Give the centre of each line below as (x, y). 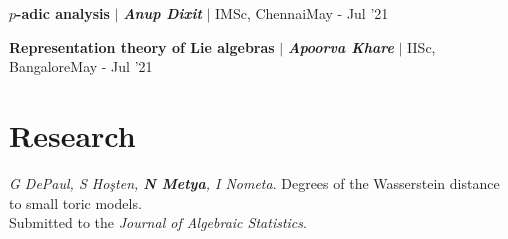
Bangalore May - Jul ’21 (81, 66)
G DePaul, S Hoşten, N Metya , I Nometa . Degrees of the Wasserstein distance (254, 182)
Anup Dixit (162, 13)
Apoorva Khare (340, 46)
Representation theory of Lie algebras (142, 46)
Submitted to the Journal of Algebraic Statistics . (158, 222)
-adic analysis (63, 13)
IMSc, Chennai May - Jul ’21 (302, 13)
